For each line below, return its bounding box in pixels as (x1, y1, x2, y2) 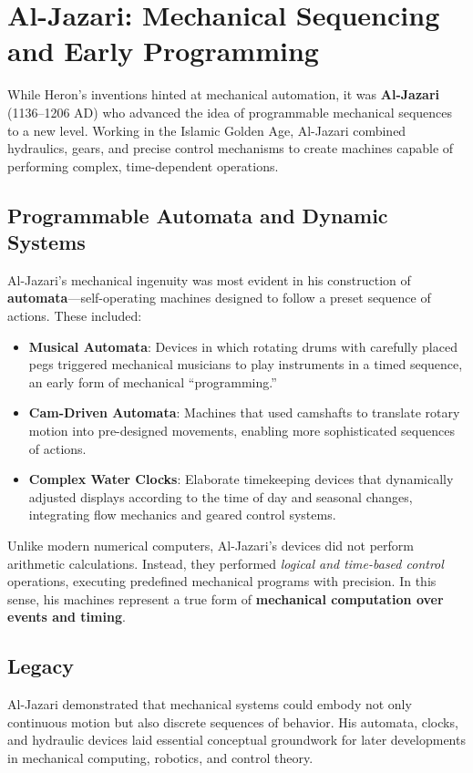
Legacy (7, 652, 74, 680)
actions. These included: (7, 306, 142, 325)
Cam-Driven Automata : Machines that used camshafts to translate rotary (28, 403, 460, 422)
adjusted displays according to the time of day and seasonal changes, (28, 487, 413, 506)
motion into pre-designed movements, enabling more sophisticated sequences (28, 421, 455, 440)
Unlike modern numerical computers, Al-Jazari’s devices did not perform (7, 536, 414, 554)
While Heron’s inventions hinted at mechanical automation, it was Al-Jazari (7, 85, 439, 104)
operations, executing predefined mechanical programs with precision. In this (7, 572, 437, 591)
